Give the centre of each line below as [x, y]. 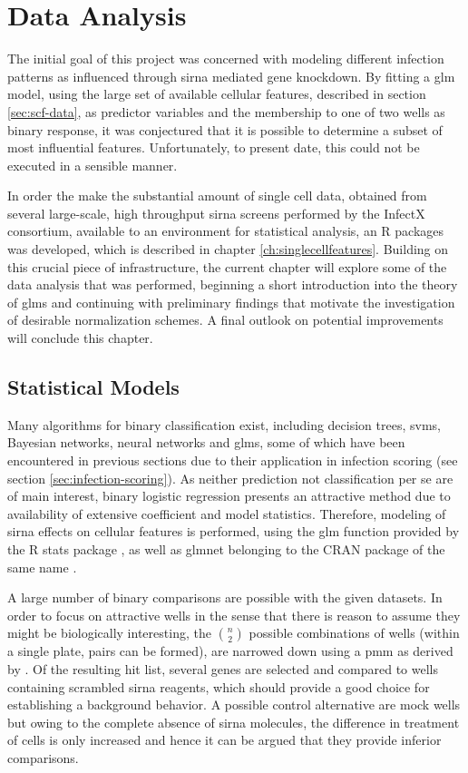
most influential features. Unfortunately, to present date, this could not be [214, 147]
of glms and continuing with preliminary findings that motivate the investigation [231, 302]
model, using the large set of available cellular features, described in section [217, 94]
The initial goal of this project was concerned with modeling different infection [226, 59]
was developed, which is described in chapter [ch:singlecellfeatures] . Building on [228, 249]
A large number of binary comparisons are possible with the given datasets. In [225, 597]
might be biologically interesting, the [109, 633]
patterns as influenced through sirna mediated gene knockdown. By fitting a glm [231, 76]
